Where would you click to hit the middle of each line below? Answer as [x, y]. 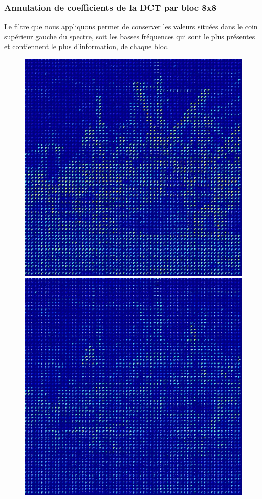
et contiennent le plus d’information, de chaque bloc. [87, 46]
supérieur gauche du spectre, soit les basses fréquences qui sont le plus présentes [130, 36]
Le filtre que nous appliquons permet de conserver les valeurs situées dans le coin [131, 26]
